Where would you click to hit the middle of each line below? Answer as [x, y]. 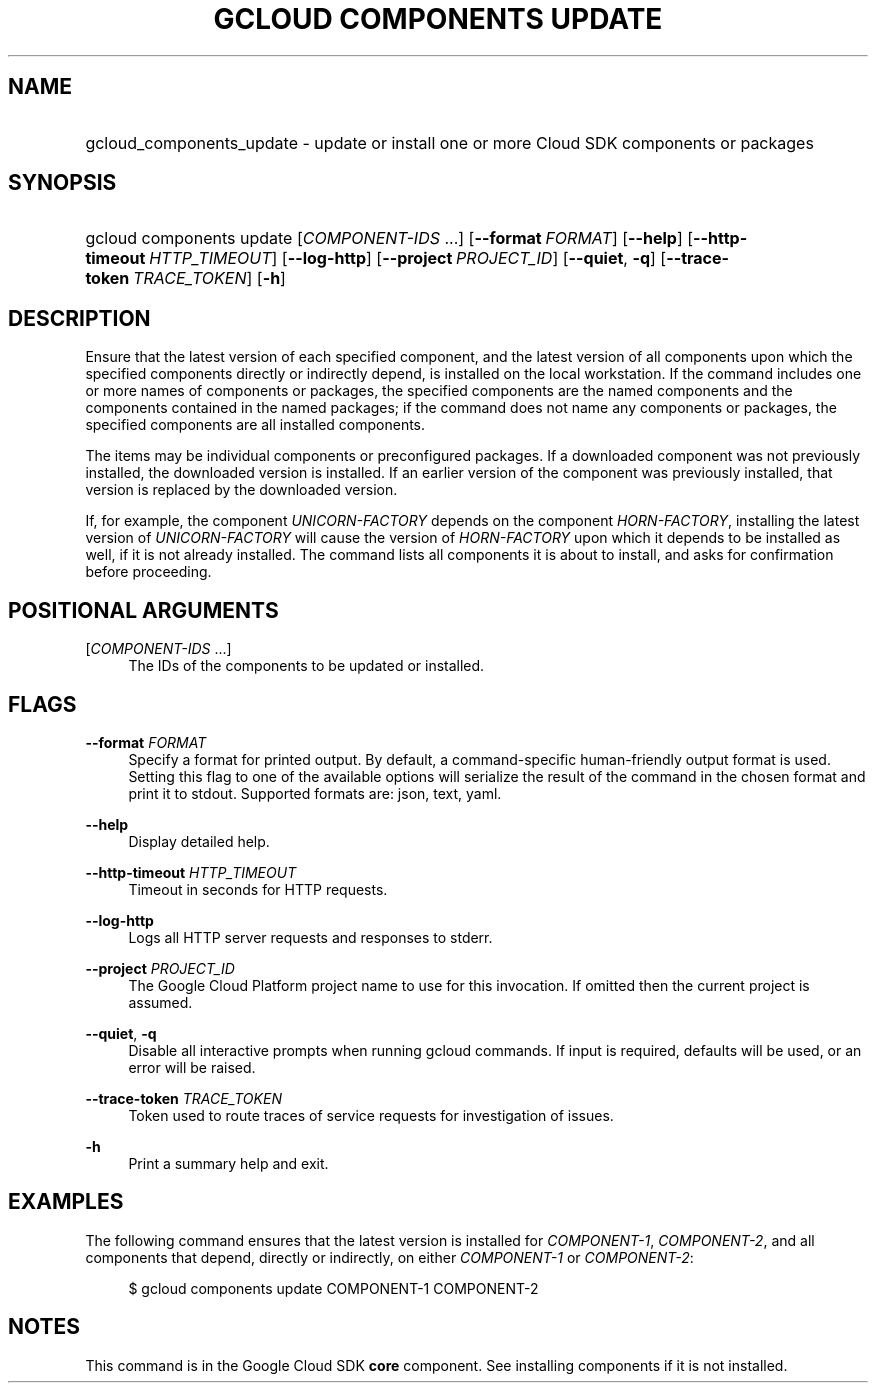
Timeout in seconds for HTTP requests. [258, 889]
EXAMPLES [66, 1202]
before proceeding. [148, 572]
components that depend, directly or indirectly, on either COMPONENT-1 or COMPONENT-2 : [389, 1257]
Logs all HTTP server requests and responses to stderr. [310, 937]
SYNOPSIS [62, 183]
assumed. [160, 1002]
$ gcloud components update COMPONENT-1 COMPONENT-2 [333, 1288]
